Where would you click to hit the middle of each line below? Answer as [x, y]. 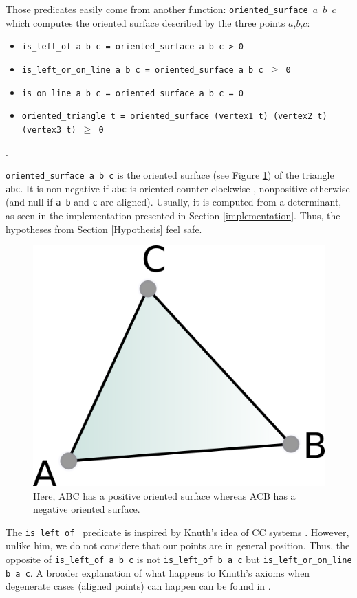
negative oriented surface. [87, 509]
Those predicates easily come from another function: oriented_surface [157, 9]
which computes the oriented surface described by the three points [145, 22]
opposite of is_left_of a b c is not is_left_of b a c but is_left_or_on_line [179, 559]
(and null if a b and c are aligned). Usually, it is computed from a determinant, [174, 202]
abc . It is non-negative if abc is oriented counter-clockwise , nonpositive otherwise [178, 188]
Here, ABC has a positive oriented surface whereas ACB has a [164, 495]
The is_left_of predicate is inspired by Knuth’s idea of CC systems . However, [177, 532]
